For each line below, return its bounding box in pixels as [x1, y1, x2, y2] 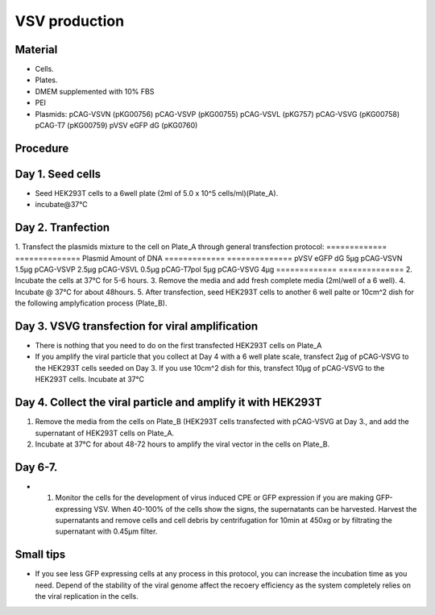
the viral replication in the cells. [35, 592, 139, 601]
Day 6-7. [14, 460, 58, 474]
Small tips [14, 548, 66, 562]
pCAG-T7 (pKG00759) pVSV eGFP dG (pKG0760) [35, 121, 198, 131]
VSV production [14, 12, 125, 30]
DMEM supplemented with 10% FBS [35, 86, 155, 96]
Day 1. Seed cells [14, 167, 101, 181]
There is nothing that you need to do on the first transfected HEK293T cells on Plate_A [35, 341, 322, 351]
